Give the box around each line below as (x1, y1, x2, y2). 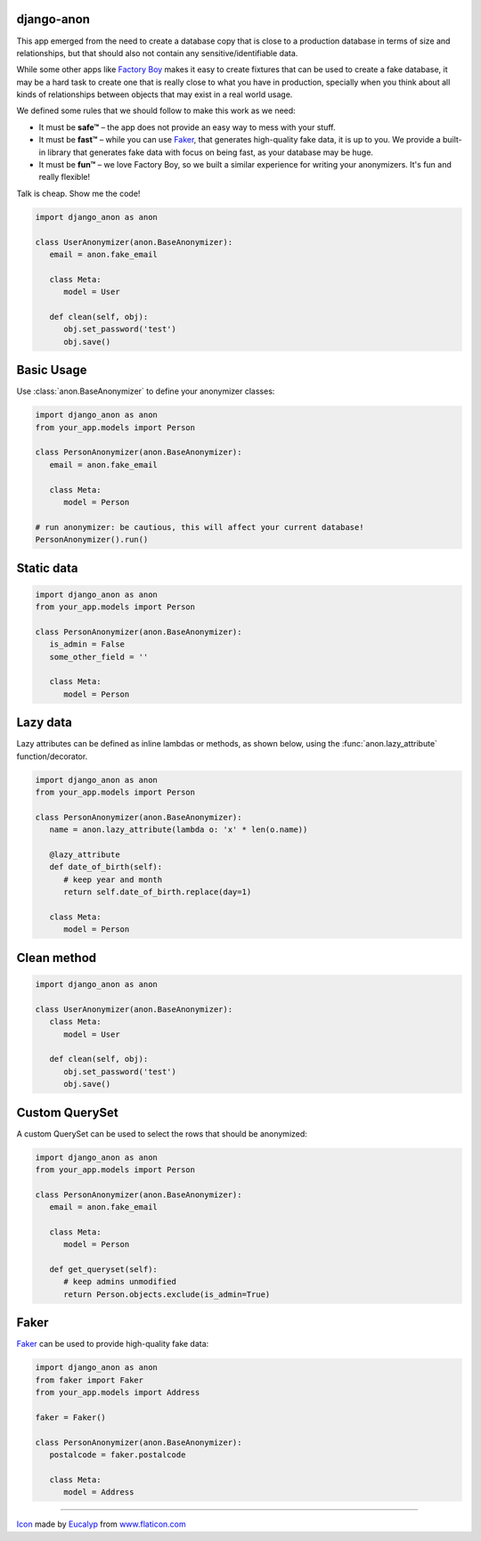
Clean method (16, 950, 97, 966)
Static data (16, 560, 78, 575)
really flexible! (38, 172, 91, 183)
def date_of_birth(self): (49, 862, 163, 872)
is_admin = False (49, 640, 125, 649)
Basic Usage (16, 363, 87, 378)
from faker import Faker (35, 1374, 144, 1385)
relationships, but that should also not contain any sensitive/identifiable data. (16, 47, 298, 58)
